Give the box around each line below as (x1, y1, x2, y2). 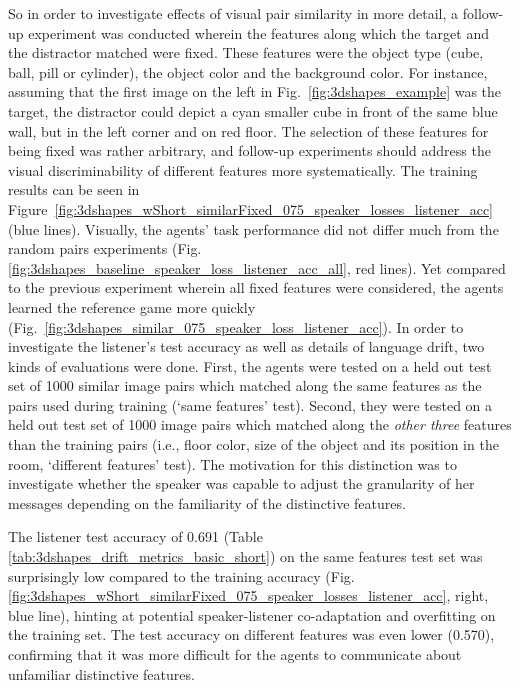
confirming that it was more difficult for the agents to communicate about (8, 644, 462, 664)
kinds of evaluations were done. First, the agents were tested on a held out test (8, 355, 492, 376)
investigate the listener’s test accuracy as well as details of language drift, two (8, 336, 485, 357)
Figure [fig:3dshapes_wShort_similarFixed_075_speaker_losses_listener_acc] (8, 198, 494, 219)
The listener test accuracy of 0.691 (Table (8, 526, 263, 547)
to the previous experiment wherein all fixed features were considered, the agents (8, 277, 504, 298)
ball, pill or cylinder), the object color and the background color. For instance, (8, 61, 488, 82)
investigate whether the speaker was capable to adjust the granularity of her (8, 473, 475, 494)
